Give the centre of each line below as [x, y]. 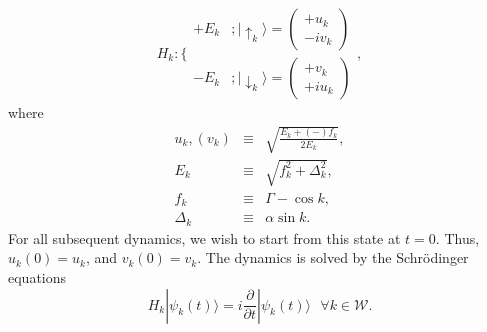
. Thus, [457, 237]
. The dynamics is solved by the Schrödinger [333, 257]
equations [37, 276]
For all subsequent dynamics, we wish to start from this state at [204, 237]
